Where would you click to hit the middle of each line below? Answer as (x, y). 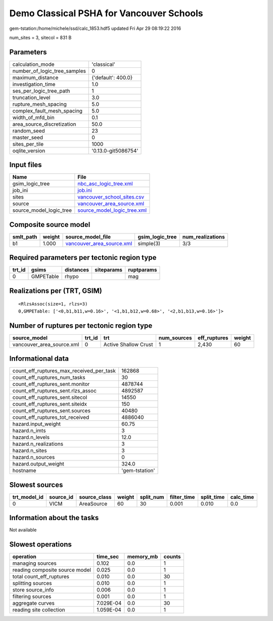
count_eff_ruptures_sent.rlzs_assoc (55, 391)
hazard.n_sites (30, 451)
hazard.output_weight (38, 464)
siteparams (108, 270)
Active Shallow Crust (128, 344)
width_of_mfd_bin (34, 118)
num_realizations (203, 237)
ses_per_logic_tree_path (41, 91)
